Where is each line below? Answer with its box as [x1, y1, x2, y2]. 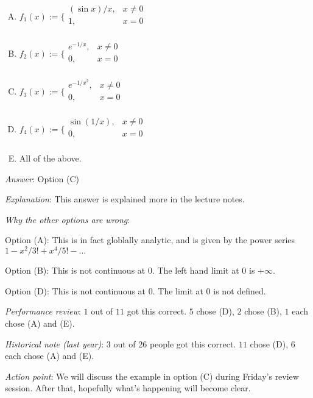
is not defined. [213, 284, 266, 297]
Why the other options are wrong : [5, 213, 130, 226]
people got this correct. [149, 337, 236, 350]
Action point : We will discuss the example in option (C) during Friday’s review [5, 369, 299, 382]
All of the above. [19, 152, 82, 165]
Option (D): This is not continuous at [5, 284, 146, 297]
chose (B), [244, 305, 282, 318]
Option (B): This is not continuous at [5, 264, 146, 277]
